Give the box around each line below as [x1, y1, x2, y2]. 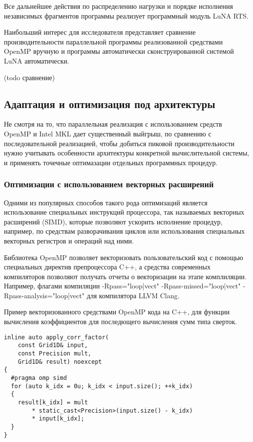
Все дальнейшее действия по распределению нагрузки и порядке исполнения [4, 1, 233, 11]
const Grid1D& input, [18, 342, 88, 349]
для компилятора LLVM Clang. [86, 290, 180, 300]
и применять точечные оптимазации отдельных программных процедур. [4, 157, 218, 167]
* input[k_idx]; [32, 415, 84, 422]
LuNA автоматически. [4, 55, 69, 66]
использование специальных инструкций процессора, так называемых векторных [4, 207, 245, 217]
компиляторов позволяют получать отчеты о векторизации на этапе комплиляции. [4, 271, 247, 281]
